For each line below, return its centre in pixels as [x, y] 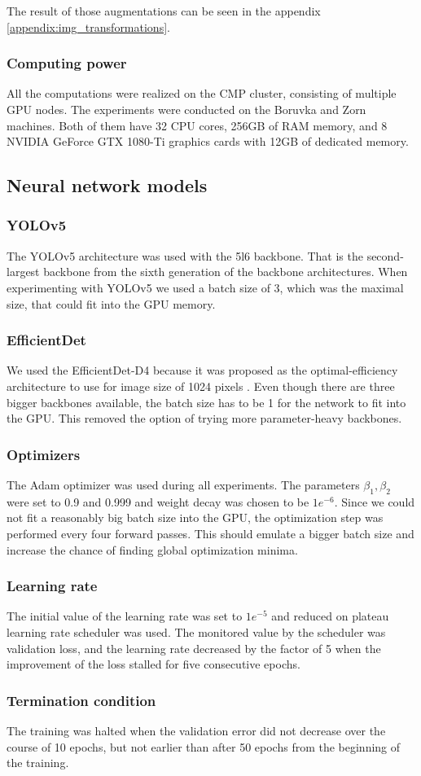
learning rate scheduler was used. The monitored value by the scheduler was [196, 631]
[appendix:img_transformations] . [88, 26]
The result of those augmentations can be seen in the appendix [164, 11]
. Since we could [375, 501]
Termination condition [81, 700]
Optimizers [44, 454]
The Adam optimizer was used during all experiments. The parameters [183, 484]
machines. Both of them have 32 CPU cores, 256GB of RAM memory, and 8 [197, 125]
